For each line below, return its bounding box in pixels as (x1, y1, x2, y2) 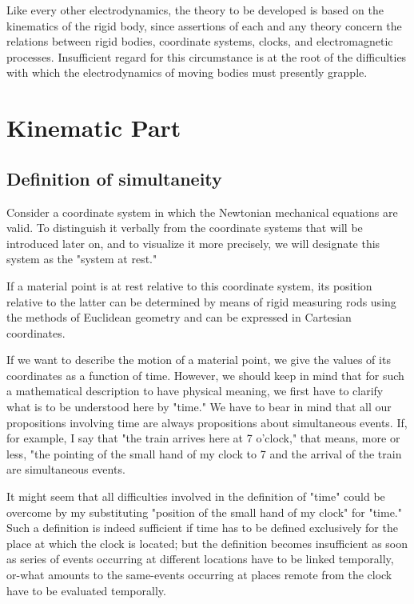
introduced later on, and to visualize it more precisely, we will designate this (6, 234, 380, 251)
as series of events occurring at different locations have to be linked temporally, (6, 550, 394, 567)
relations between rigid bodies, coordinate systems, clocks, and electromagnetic (6, 33, 393, 50)
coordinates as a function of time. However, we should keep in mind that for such (6, 366, 404, 383)
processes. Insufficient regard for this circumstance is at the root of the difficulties (6, 48, 407, 65)
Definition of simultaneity (6, 166, 222, 190)
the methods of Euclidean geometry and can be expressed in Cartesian (6, 309, 352, 326)
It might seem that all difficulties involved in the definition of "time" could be (6, 488, 385, 505)
